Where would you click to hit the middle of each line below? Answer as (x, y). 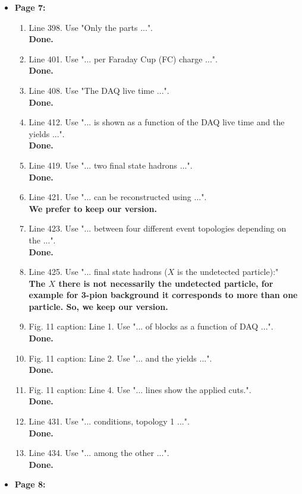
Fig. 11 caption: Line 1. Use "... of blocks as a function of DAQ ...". (151, 326)
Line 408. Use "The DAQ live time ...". (99, 90)
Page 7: (30, 7)
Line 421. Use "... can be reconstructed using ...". (118, 197)
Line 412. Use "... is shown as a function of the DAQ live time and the (157, 122)
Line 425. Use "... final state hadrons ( (98, 272)
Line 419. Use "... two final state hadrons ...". (111, 165)
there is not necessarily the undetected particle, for (166, 283)
